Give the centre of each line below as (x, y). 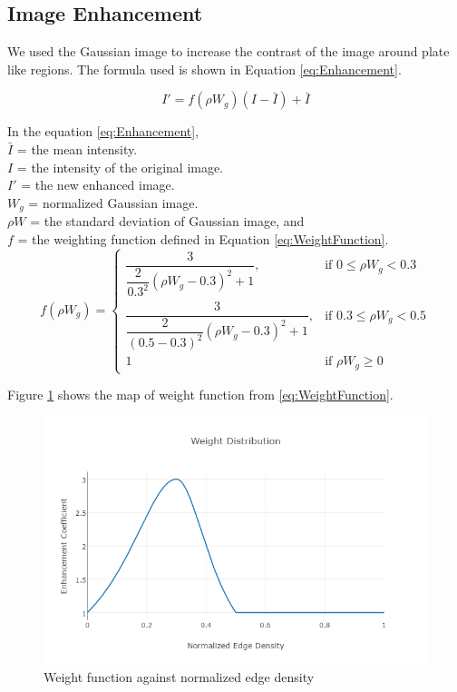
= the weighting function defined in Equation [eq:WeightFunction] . (203, 238)
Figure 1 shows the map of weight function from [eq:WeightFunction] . (200, 395)
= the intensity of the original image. (120, 167)
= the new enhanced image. (98, 185)
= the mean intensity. (77, 148)
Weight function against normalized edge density (179, 676)
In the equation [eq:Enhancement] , (103, 131)
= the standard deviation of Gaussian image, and (167, 221)
